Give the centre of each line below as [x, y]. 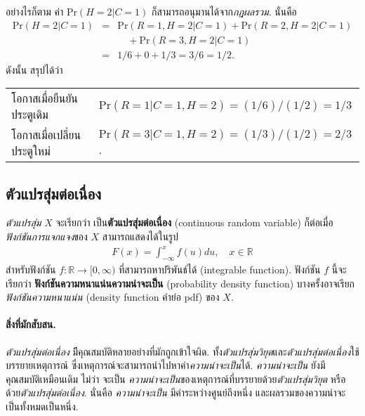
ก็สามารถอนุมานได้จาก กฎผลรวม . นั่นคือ [224, 11]
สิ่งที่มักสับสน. [31, 324]
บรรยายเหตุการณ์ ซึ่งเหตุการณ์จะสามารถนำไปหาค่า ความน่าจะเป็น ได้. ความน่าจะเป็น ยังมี [166, 365]
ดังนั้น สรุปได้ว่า [34, 69]
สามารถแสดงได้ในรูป [140, 236]
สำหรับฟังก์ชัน [31, 269]
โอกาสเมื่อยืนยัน [45, 98]
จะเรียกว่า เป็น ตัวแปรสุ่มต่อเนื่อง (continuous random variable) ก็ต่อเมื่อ [194, 222]
